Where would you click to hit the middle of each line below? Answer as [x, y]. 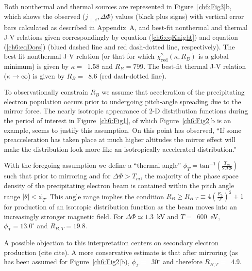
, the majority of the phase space [189, 176]
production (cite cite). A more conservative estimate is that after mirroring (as [121, 252]
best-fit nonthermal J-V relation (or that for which [79, 56]
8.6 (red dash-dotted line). [127, 75]
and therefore [183, 262]
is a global [213, 56]
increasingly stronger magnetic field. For [64, 216]
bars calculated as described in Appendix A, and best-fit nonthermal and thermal [126, 27]
